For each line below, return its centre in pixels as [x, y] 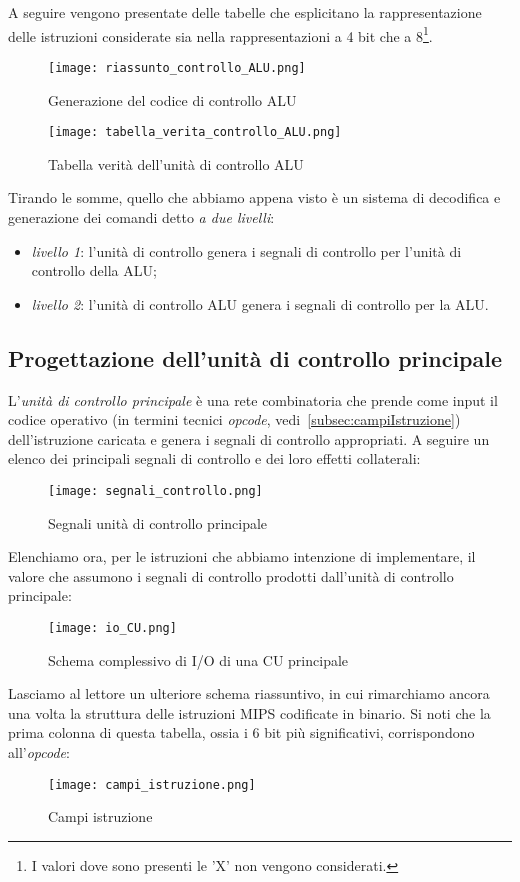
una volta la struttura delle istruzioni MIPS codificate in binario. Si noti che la [249, 712]
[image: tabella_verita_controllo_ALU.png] [195, 132]
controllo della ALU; [94, 270]
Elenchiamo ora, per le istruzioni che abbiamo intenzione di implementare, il [242, 556]
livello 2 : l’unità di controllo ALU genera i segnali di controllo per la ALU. [260, 303]
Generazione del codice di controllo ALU [172, 99]
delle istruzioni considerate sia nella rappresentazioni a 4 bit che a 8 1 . [220, 34]
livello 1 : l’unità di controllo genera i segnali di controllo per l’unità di [246, 250]
